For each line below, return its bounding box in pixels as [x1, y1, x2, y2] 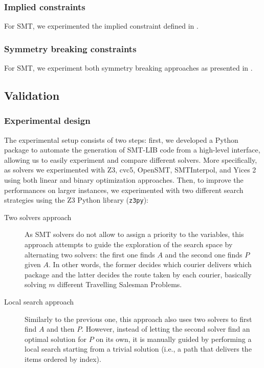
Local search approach [4, 296, 74, 307]
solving [25, 279, 47, 290]
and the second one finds [165, 249, 243, 259]
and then [47, 323, 75, 334]
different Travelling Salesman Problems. [57, 279, 182, 290]
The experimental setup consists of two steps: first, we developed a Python [4, 134, 238, 145]
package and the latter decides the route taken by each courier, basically [25, 269, 252, 279]
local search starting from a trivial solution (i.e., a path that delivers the [25, 343, 252, 354]
